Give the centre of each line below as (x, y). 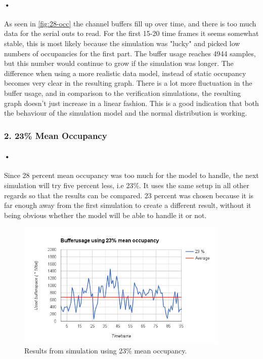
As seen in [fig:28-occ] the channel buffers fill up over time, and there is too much (130, 23)
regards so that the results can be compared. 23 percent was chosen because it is (129, 195)
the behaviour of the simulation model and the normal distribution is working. (126, 113)
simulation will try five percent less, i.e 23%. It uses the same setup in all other (127, 185)
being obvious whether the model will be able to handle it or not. (105, 215)
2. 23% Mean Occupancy (56, 135)
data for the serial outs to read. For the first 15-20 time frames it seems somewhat (131, 33)
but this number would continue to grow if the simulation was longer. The (119, 63)
